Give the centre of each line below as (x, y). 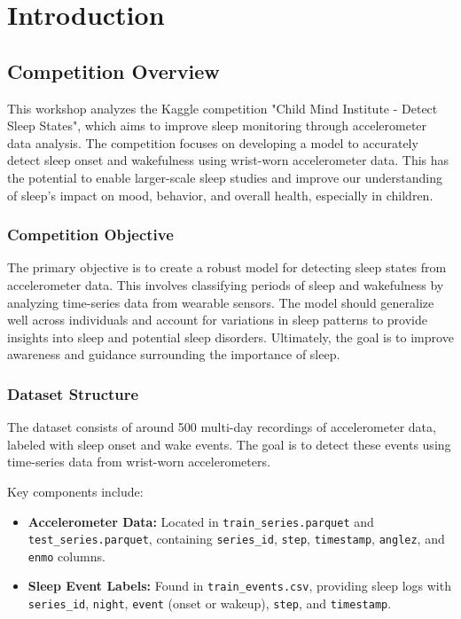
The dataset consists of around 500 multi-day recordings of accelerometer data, (222, 427)
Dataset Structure (73, 393)
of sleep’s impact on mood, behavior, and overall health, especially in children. (220, 195)
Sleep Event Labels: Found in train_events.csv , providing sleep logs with (239, 586)
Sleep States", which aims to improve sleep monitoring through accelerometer (217, 125)
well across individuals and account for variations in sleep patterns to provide (217, 320)
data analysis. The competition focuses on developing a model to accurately (213, 142)
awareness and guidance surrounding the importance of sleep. (174, 354)
